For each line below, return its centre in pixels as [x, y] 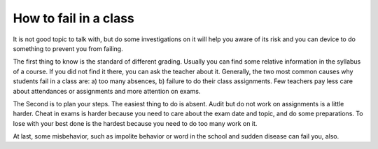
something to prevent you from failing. [68, 48]
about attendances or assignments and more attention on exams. [107, 91]
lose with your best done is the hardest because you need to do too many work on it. [135, 123]
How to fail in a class [73, 18]
